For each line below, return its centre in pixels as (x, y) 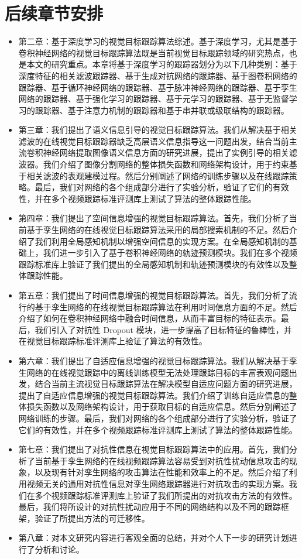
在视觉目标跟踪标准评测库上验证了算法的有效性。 (113, 341)
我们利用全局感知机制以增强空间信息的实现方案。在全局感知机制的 (162, 241)
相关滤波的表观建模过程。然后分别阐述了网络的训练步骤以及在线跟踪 (158, 175)
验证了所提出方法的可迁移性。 (92, 518)
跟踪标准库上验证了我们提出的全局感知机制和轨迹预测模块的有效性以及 (154, 264)
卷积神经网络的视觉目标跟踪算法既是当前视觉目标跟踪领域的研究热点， (154, 52)
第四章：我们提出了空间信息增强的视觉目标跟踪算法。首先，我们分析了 (154, 218)
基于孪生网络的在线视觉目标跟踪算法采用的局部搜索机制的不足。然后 (158, 230)
